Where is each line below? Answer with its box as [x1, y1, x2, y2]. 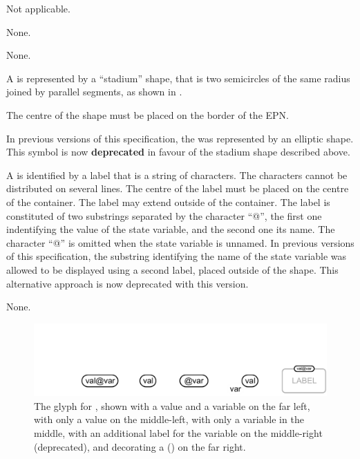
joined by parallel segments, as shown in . [6, 84, 182, 99]
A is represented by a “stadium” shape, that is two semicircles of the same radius [6, 71, 350, 85]
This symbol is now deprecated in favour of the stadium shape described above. [6, 144, 350, 159]
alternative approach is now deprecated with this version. [6, 276, 249, 290]
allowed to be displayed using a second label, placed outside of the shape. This [6, 262, 339, 277]
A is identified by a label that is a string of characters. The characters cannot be [6, 167, 348, 182]
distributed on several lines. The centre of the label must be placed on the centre [6, 181, 349, 196]
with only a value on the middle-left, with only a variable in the [34, 412, 304, 427]
